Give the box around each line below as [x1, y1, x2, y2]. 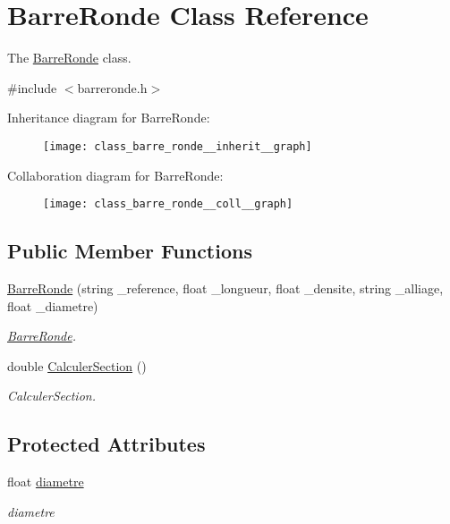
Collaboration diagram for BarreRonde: [7, 165, 224, 184]
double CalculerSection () [7, 356, 147, 375]
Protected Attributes [7, 430, 206, 458]
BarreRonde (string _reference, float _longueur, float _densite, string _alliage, [7, 279, 444, 298]
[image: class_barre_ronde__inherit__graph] [43, 139, 312, 153]
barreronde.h [77, 78, 148, 97]
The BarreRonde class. [7, 48, 132, 67]
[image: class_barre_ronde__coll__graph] [43, 198, 293, 211]
